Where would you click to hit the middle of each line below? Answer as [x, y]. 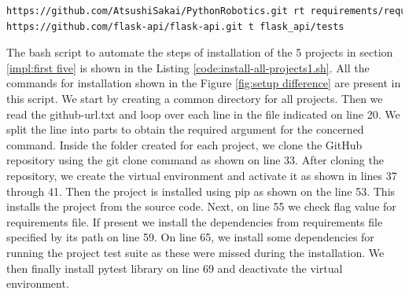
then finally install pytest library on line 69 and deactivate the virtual [175, 268]
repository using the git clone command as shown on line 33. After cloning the [195, 160]
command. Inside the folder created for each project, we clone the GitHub [184, 144]
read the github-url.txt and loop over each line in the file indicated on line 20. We [203, 114]
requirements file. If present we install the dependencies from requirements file [195, 221]
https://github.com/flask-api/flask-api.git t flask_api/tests [175, 26]
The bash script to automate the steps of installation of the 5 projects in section [200, 52]
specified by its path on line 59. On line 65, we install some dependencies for [190, 237]
